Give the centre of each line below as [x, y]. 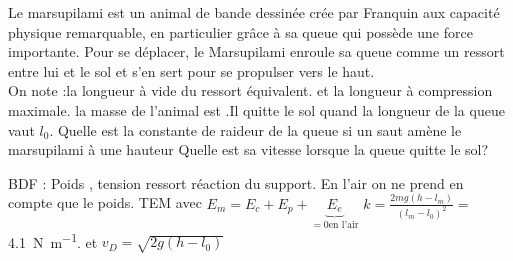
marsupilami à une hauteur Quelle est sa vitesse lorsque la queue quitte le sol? [248, 149]
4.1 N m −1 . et [53, 240]
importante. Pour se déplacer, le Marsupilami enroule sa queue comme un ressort [256, 51]
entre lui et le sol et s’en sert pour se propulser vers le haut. [191, 70]
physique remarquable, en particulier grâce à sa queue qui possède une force [240, 31]
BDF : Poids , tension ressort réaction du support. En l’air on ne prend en [236, 182]
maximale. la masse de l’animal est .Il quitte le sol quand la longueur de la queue [256, 109]
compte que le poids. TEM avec [105, 202]
